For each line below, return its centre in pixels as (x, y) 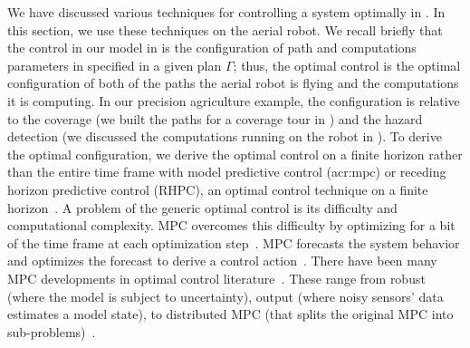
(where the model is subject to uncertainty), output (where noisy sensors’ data (225, 296)
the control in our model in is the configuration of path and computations (212, 48)
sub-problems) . (52, 331)
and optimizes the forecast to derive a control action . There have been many (222, 261)
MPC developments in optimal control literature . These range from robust (216, 278)
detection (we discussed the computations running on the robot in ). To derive (225, 136)
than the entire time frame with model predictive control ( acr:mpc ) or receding (227, 172)
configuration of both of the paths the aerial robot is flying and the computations (233, 83)
